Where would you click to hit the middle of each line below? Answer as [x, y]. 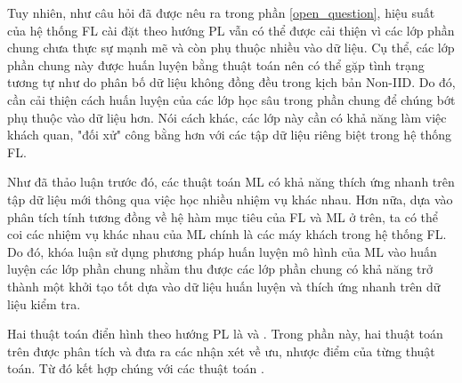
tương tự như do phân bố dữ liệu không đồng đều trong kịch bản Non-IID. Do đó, [231, 82]
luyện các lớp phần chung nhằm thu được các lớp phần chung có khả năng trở [220, 269]
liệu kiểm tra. [44, 303]
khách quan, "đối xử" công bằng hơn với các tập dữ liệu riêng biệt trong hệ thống [230, 135]
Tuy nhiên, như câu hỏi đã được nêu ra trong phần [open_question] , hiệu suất [221, 12]
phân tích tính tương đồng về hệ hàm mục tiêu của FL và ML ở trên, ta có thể [223, 216]
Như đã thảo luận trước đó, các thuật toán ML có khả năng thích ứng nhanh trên [231, 182]
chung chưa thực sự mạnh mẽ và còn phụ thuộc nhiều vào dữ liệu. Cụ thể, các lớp [231, 48]
